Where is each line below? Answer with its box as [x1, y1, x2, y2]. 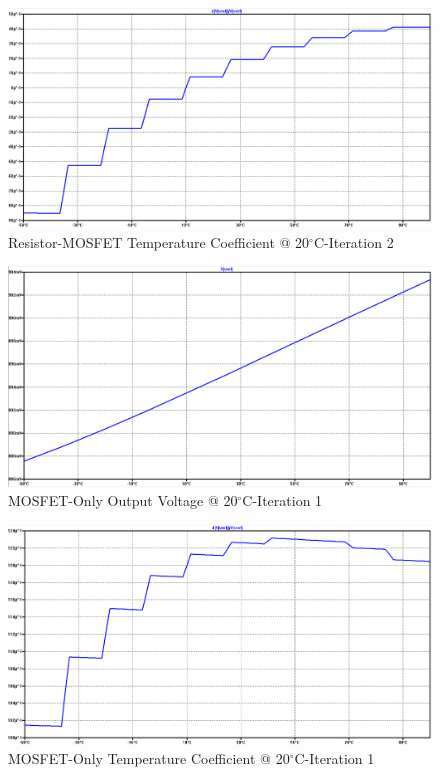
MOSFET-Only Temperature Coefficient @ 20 [8, 748, 290, 769]
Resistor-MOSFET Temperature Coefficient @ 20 [8, 231, 310, 252]
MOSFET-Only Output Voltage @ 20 [8, 490, 238, 511]
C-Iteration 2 [313, 231, 394, 252]
